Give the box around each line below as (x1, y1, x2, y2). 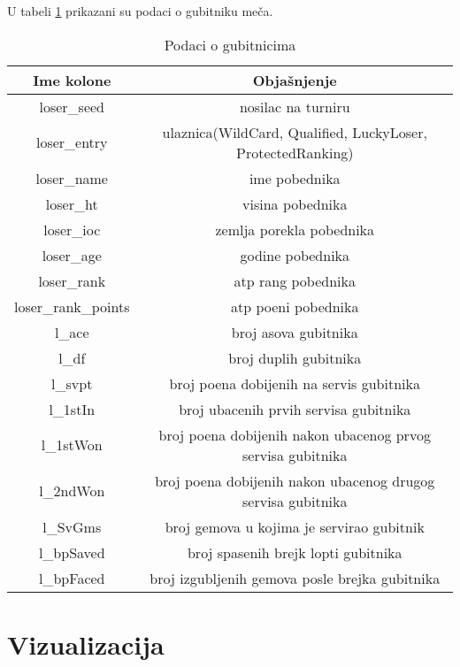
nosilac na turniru (239, 96, 350, 117)
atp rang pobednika (234, 270, 356, 291)
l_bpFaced (39, 567, 105, 588)
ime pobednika (249, 167, 341, 188)
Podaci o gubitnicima (164, 34, 296, 55)
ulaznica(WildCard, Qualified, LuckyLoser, (162, 121, 427, 142)
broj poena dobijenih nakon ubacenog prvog (158, 424, 431, 445)
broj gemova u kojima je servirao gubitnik (165, 516, 425, 537)
